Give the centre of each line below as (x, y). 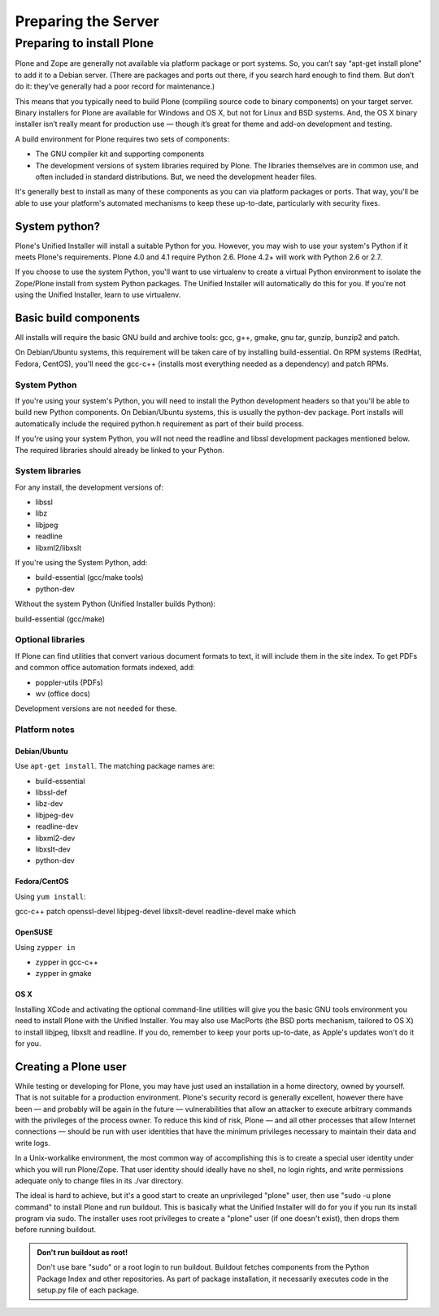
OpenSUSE (34, 932)
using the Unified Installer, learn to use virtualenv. (98, 295)
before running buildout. (56, 1230)
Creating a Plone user (71, 1067)
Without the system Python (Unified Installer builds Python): (115, 604)
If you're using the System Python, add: (81, 563)
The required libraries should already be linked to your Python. (120, 450)
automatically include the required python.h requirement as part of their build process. (159, 424)
